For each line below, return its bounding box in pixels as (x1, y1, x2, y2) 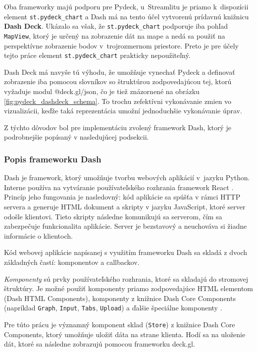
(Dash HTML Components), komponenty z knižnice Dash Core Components (4, 293, 236, 303)
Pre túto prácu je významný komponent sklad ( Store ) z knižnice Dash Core (4, 319, 235, 329)
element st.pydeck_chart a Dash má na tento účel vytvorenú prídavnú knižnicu (4, 11, 249, 21)
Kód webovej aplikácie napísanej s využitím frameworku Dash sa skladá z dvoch (4, 247, 248, 257)
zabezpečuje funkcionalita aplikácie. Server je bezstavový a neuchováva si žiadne (4, 221, 247, 231)
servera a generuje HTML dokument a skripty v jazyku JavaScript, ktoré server (4, 201, 246, 211)
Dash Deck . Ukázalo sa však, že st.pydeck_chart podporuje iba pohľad (4, 21, 228, 31)
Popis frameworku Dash (4, 152, 102, 165)
